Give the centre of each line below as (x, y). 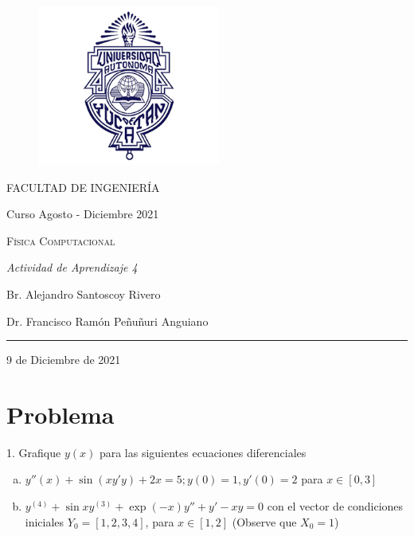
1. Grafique (34, 452)
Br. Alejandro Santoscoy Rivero (84, 293)
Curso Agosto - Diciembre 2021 (83, 214)
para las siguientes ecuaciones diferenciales (203, 452)
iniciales (45, 521)
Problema (61, 414)
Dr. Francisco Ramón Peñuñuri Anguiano (107, 321)
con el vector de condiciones (335, 506)
